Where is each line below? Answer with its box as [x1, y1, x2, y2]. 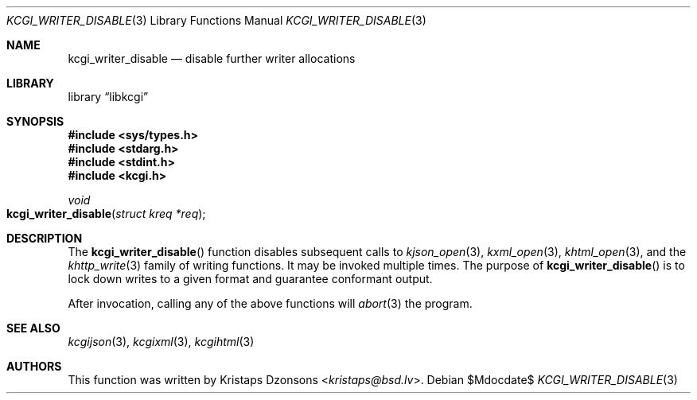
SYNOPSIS [6, 115, 64, 128]
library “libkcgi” [68, 90, 149, 103]
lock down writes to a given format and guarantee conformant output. [68, 272, 433, 285]
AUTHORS [6, 359, 62, 373]
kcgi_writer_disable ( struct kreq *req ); [6, 207, 206, 220]
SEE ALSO [6, 321, 60, 335]
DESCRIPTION [6, 231, 83, 245]
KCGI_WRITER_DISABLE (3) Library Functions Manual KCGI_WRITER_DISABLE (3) [6, 14, 426, 27]
